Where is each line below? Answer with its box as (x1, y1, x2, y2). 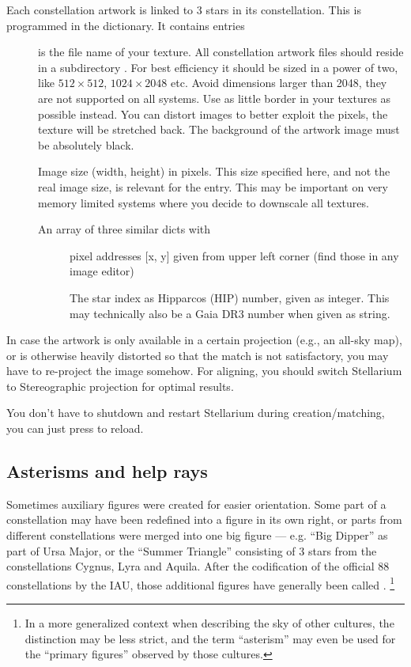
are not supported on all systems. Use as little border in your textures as (38, 89, 391, 106)
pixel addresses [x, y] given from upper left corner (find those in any (70, 247, 399, 263)
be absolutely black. (38, 136, 134, 153)
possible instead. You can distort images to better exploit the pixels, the (38, 105, 388, 122)
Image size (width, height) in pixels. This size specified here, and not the (38, 163, 390, 180)
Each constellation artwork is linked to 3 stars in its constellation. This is (6, 2, 361, 17)
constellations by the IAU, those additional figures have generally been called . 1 (6, 574, 395, 593)
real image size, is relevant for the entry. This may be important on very (38, 178, 388, 195)
